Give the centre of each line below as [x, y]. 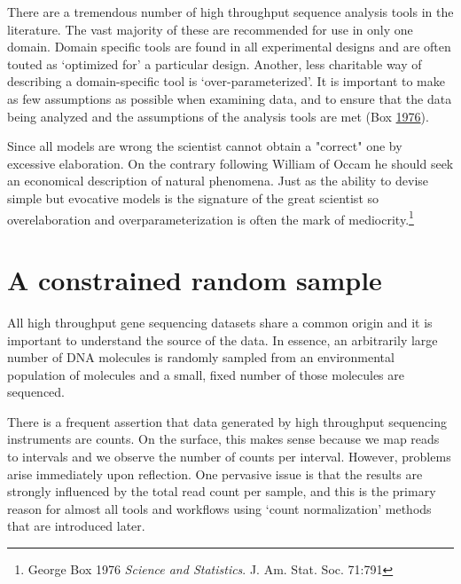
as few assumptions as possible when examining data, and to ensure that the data [230, 98]
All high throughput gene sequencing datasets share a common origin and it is [220, 322]
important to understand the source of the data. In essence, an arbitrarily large [223, 339]
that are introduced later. [76, 526]
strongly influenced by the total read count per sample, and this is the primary [222, 491]
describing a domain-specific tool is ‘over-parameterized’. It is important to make [226, 81]
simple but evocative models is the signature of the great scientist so [193, 197]
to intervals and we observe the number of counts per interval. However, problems [229, 457]
